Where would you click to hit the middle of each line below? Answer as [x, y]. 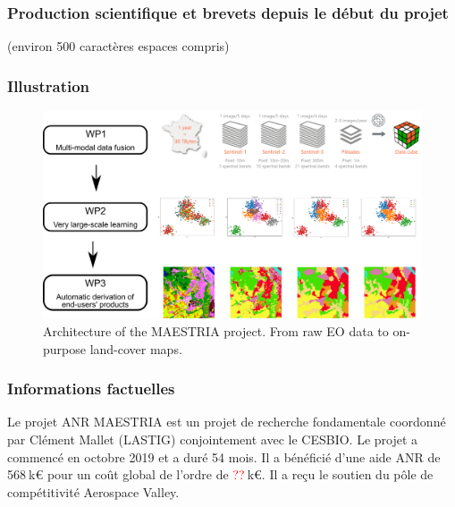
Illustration [49, 85]
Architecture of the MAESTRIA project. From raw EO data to [216, 330]
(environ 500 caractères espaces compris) [118, 46]
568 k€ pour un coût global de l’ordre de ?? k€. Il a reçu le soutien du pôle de [220, 474]
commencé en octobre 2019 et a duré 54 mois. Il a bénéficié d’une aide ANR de [224, 456]
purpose [64, 348]
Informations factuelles [91, 389]
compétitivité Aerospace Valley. [93, 491]
